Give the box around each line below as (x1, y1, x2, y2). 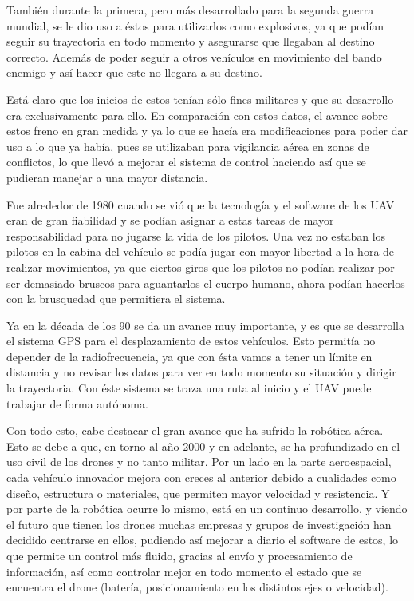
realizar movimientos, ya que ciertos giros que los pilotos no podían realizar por (6, 258, 395, 275)
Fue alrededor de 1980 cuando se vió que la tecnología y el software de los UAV (6, 196, 395, 213)
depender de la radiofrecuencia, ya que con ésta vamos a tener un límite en (6, 348, 373, 364)
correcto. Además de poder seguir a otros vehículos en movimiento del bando (6, 48, 382, 65)
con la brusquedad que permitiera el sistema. (6, 290, 226, 307)
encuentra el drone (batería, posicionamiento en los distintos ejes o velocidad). (6, 579, 388, 595)
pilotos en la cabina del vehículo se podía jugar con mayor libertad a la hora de (6, 243, 395, 260)
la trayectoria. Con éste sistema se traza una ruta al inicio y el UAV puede (6, 380, 372, 396)
